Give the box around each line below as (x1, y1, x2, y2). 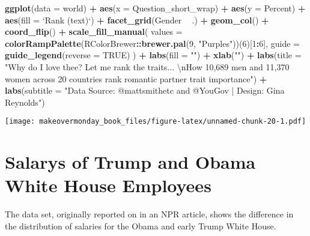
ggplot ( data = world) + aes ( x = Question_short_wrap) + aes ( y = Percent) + (5, 2, 306, 14)
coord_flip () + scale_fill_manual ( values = (5, 25, 183, 38)
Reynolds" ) (5, 95, 45, 108)
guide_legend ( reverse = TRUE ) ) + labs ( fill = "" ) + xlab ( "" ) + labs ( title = (5, 49, 302, 61)
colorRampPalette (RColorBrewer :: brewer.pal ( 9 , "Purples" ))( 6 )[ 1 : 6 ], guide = (5, 37, 300, 49)
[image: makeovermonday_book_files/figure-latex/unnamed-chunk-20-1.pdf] (5, 117, 306, 126)
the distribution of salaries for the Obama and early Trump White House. (5, 219, 276, 232)
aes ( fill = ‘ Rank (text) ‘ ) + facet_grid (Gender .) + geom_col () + (5, 13, 269, 26)
